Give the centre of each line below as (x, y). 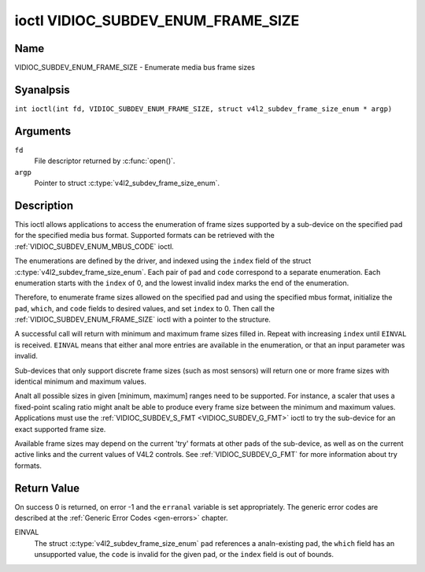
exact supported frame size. (60, 429)
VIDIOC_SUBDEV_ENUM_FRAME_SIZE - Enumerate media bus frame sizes (135, 68)
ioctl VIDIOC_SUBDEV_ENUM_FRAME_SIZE (157, 20)
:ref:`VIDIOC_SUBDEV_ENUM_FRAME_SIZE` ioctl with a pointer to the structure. (143, 320)
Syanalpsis (42, 89)
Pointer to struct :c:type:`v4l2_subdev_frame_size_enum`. (127, 183)
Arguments (43, 131)
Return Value (47, 488)
